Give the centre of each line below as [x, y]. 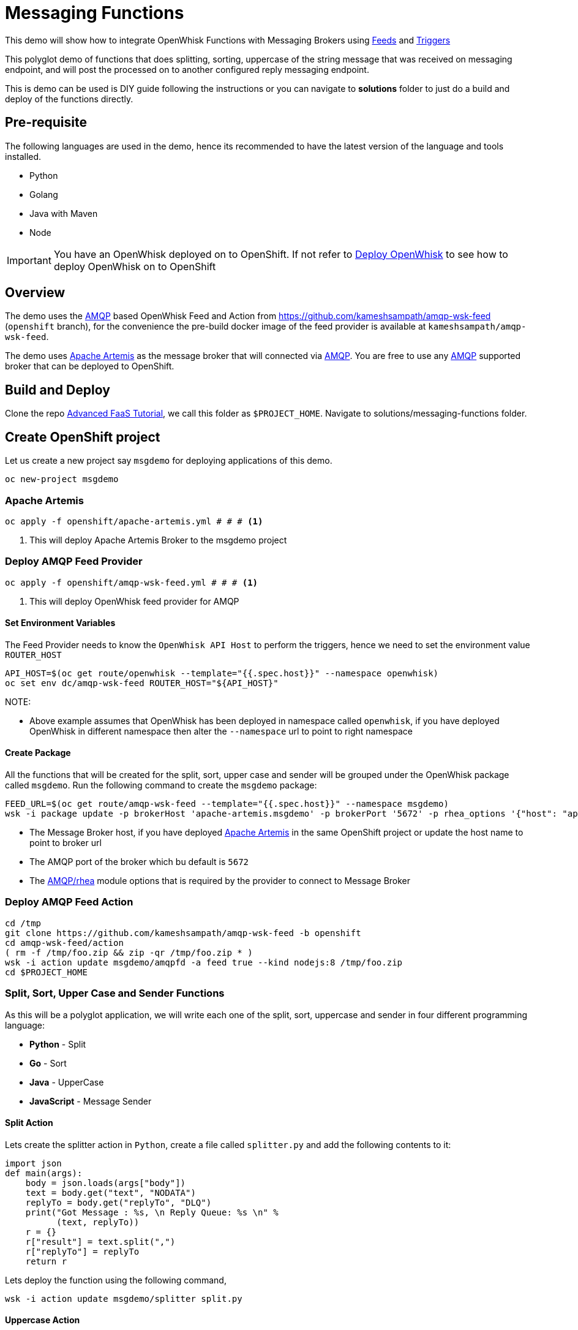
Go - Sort [48, 1063]
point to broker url [66, 843]
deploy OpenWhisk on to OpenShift [135, 266]
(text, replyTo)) [98, 1222]
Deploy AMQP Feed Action [69, 902]
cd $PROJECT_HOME [46, 972]
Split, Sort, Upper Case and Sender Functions [115, 993]
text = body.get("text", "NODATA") [111, 1192]
